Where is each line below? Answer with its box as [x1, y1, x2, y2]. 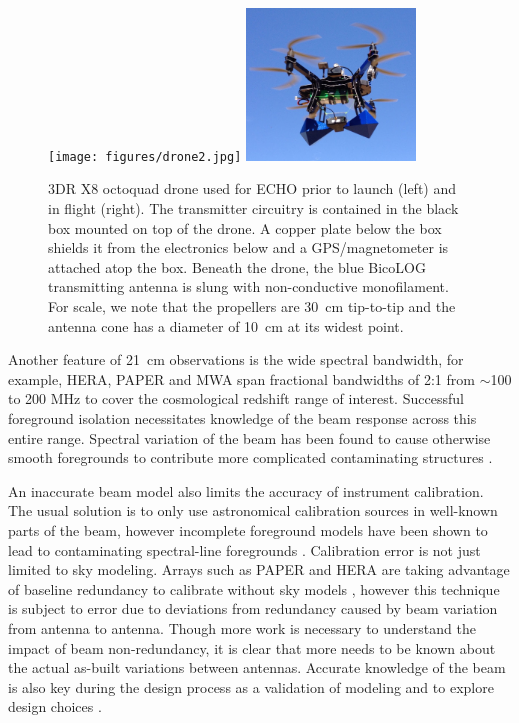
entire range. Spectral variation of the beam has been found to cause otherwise [8, 427, 491, 448]
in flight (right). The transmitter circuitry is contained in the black [48, 198, 459, 219]
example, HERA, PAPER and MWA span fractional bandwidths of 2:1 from [8, 368, 475, 389]
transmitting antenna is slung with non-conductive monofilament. [48, 276, 449, 297]
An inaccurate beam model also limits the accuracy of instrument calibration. [8, 480, 484, 501]
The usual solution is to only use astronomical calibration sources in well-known [8, 500, 498, 521]
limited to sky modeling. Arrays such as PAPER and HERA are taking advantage [8, 559, 510, 580]
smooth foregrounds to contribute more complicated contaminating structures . [8, 447, 493, 468]
